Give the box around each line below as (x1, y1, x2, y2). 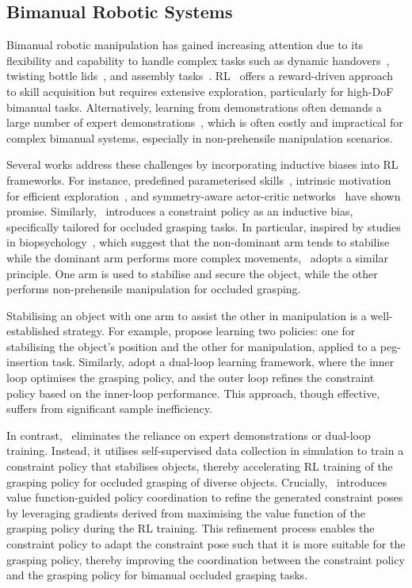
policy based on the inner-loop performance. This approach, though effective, (6, 384, 380, 401)
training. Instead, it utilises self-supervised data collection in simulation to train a (6, 442, 404, 459)
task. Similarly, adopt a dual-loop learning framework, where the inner (51, 353, 395, 370)
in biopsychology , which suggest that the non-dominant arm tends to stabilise (6, 234, 390, 250)
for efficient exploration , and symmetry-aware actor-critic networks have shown (6, 187, 401, 204)
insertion (6, 353, 49, 370)
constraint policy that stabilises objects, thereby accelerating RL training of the (6, 458, 393, 475)
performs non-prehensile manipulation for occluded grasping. (6, 281, 301, 297)
